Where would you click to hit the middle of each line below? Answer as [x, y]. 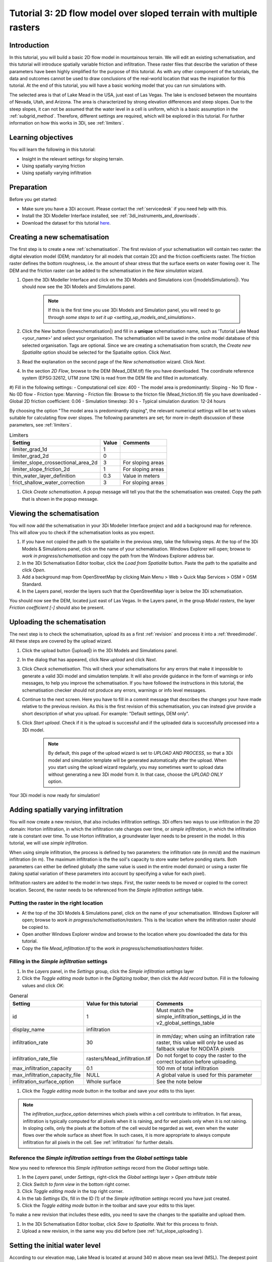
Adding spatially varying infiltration [66, 810]
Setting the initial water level [55, 1245]
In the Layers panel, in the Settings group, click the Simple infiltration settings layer [108, 971]
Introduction [29, 45]
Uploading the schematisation [57, 622]
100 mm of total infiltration [187, 1068]
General [19, 996]
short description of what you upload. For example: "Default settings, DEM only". [106, 713]
